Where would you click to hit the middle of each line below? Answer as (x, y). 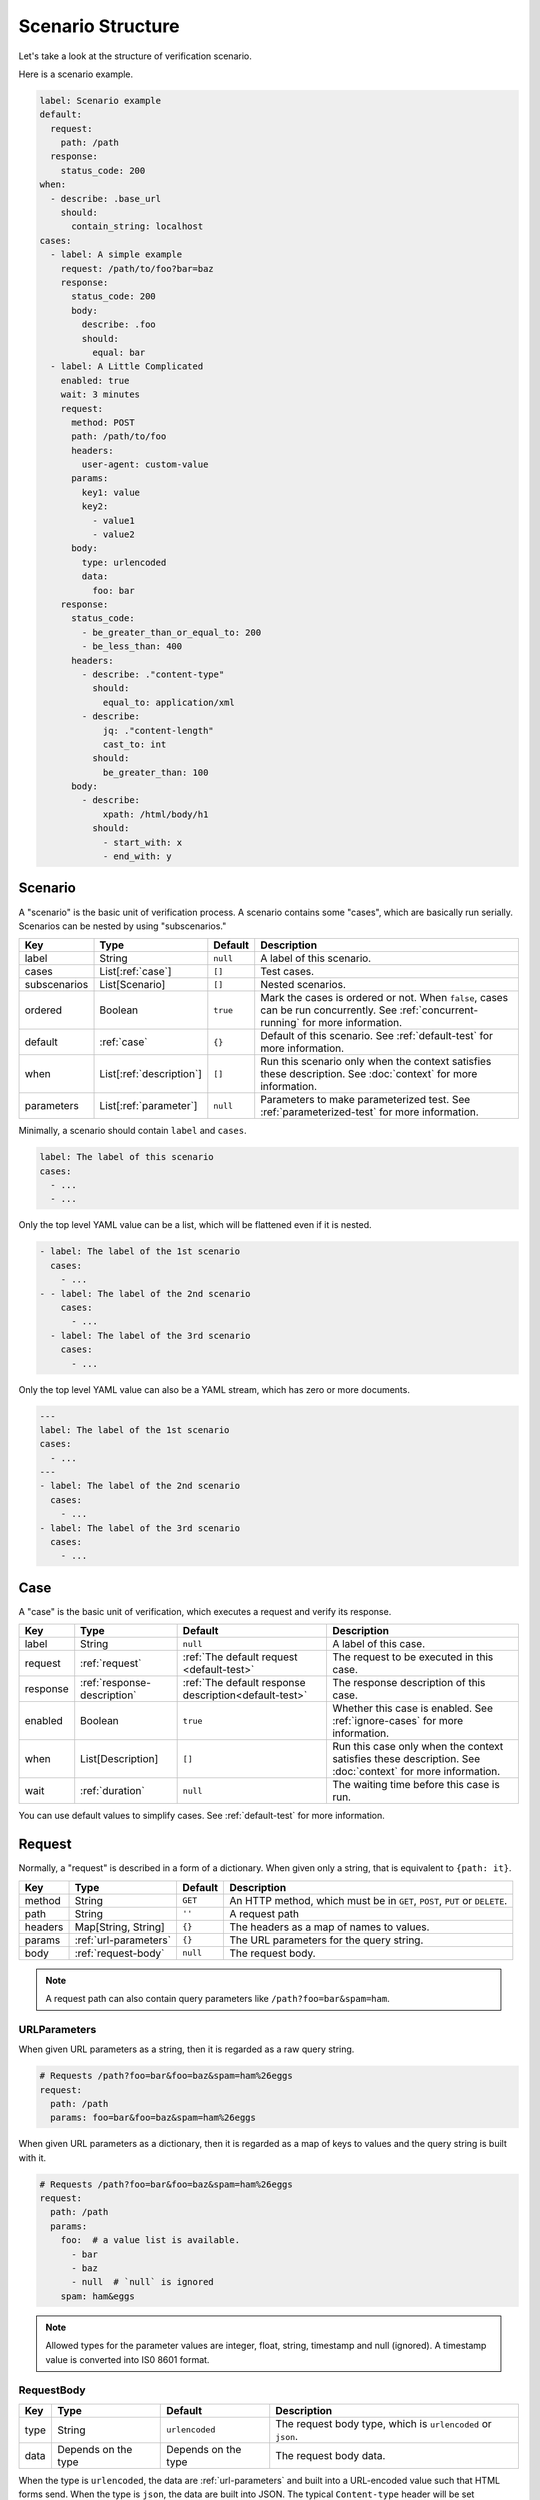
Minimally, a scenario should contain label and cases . (132, 1131)
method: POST (103, 422)
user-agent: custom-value (145, 464)
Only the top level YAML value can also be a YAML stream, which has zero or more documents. (214, 1389)
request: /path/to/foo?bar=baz (137, 268)
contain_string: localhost (137, 226)
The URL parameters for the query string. (326, 1940)
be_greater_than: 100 (155, 772)
